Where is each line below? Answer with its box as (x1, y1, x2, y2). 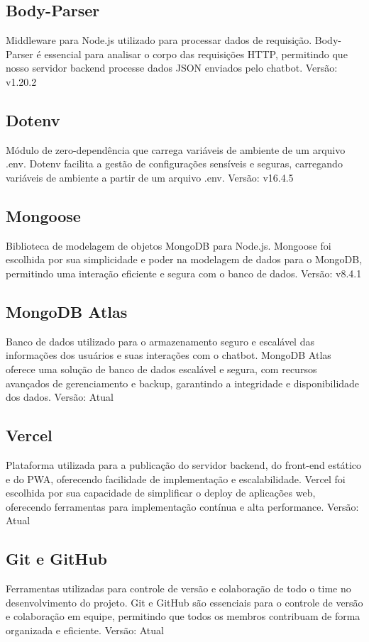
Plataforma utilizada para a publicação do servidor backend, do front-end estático (6, 457, 362, 472)
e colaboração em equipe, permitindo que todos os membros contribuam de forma (6, 609, 360, 624)
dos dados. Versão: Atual (6, 389, 114, 404)
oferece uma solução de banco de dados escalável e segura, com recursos (6, 361, 317, 376)
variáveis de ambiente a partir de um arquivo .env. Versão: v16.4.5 (6, 170, 294, 184)
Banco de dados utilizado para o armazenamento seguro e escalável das (6, 333, 314, 348)
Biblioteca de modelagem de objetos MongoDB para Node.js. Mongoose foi (6, 238, 331, 253)
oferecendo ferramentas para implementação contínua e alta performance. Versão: (6, 499, 359, 514)
